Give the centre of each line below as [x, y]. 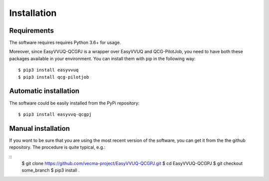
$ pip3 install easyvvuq [48, 70]
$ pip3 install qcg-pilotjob [54, 77]
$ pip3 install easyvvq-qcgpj [55, 114]
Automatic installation [44, 91]
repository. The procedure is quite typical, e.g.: [57, 147]
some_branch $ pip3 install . [51, 170]
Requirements [32, 31]
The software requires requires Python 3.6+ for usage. [65, 43]
